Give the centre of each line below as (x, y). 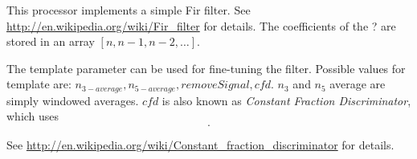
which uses (33, 116)
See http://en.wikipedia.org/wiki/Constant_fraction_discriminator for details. (200, 145)
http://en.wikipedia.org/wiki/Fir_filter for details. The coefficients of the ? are (201, 25)
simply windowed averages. (73, 100)
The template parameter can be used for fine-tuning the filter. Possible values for (206, 68)
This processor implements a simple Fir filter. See (129, 10)
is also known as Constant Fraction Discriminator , (286, 100)
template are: (39, 84)
